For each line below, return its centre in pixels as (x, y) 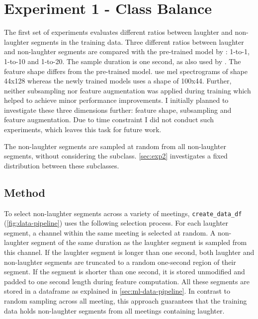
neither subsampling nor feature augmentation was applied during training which (128, 90)
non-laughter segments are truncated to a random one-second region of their (120, 262)
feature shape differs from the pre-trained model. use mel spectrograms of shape (126, 71)
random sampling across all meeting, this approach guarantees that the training (126, 301)
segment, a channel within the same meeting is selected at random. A (110, 232)
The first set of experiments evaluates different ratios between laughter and (118, 32)
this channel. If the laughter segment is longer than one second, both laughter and (129, 252)
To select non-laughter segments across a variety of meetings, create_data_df (123, 213)
